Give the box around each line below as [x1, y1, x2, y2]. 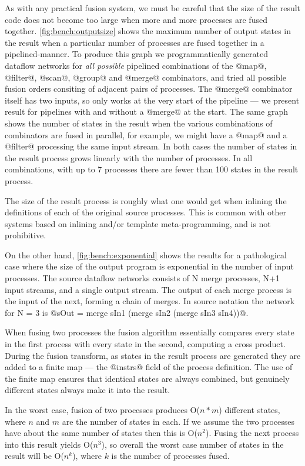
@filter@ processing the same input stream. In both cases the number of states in [5, 140, 297, 152]
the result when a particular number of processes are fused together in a [5, 36, 264, 48]
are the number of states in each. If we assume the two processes [62, 415, 295, 427]
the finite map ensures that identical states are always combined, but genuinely [5, 372, 290, 384]
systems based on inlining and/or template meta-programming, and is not [5, 217, 271, 229]
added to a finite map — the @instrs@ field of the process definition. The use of [5, 361, 293, 373]
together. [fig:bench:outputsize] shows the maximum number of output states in [5, 25, 291, 37]
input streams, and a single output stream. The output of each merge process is [5, 283, 291, 295]
